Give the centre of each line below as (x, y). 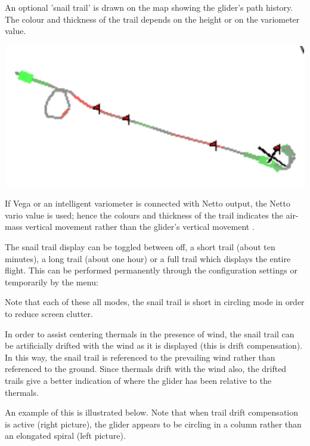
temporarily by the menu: (52, 282)
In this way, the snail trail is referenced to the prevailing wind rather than (140, 357)
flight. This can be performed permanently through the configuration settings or (151, 270)
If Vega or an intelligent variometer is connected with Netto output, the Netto (148, 203)
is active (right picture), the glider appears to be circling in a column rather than (153, 424)
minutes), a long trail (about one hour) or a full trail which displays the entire (148, 258)
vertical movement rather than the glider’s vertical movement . (140, 227)
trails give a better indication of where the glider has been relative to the (138, 380)
